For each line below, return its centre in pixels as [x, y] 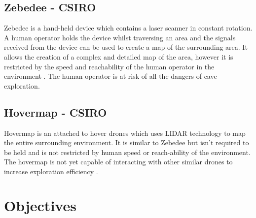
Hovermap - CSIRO [55, 112]
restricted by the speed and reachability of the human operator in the [109, 66]
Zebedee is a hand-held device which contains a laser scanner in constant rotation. [128, 28]
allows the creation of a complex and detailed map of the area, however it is [119, 56]
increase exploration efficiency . [51, 171]
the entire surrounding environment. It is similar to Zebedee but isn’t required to [127, 142]
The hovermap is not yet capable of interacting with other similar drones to [118, 162]
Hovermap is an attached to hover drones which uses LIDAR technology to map [125, 133]
